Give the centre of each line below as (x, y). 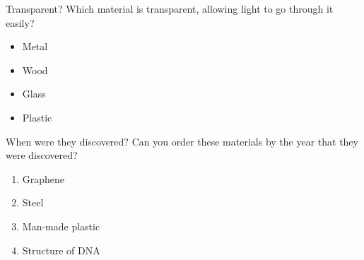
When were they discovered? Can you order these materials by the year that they (182, 141)
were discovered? (42, 155)
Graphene (43, 178)
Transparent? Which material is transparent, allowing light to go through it (170, 8)
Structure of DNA (61, 250)
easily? (20, 22)
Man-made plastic (61, 226)
